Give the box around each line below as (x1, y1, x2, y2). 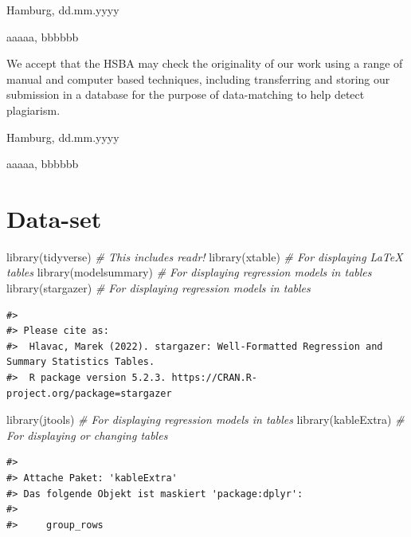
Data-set (6, 202, 102, 234)
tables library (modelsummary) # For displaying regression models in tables (6, 264, 372, 280)
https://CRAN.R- (171, 372, 257, 384)
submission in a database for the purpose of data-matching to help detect (6, 86, 365, 103)
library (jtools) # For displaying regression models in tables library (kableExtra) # (6, 411, 405, 428)
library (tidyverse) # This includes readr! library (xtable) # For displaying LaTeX (6, 248, 403, 265)
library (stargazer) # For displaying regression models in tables (6, 280, 311, 296)
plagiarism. (6, 101, 61, 118)
